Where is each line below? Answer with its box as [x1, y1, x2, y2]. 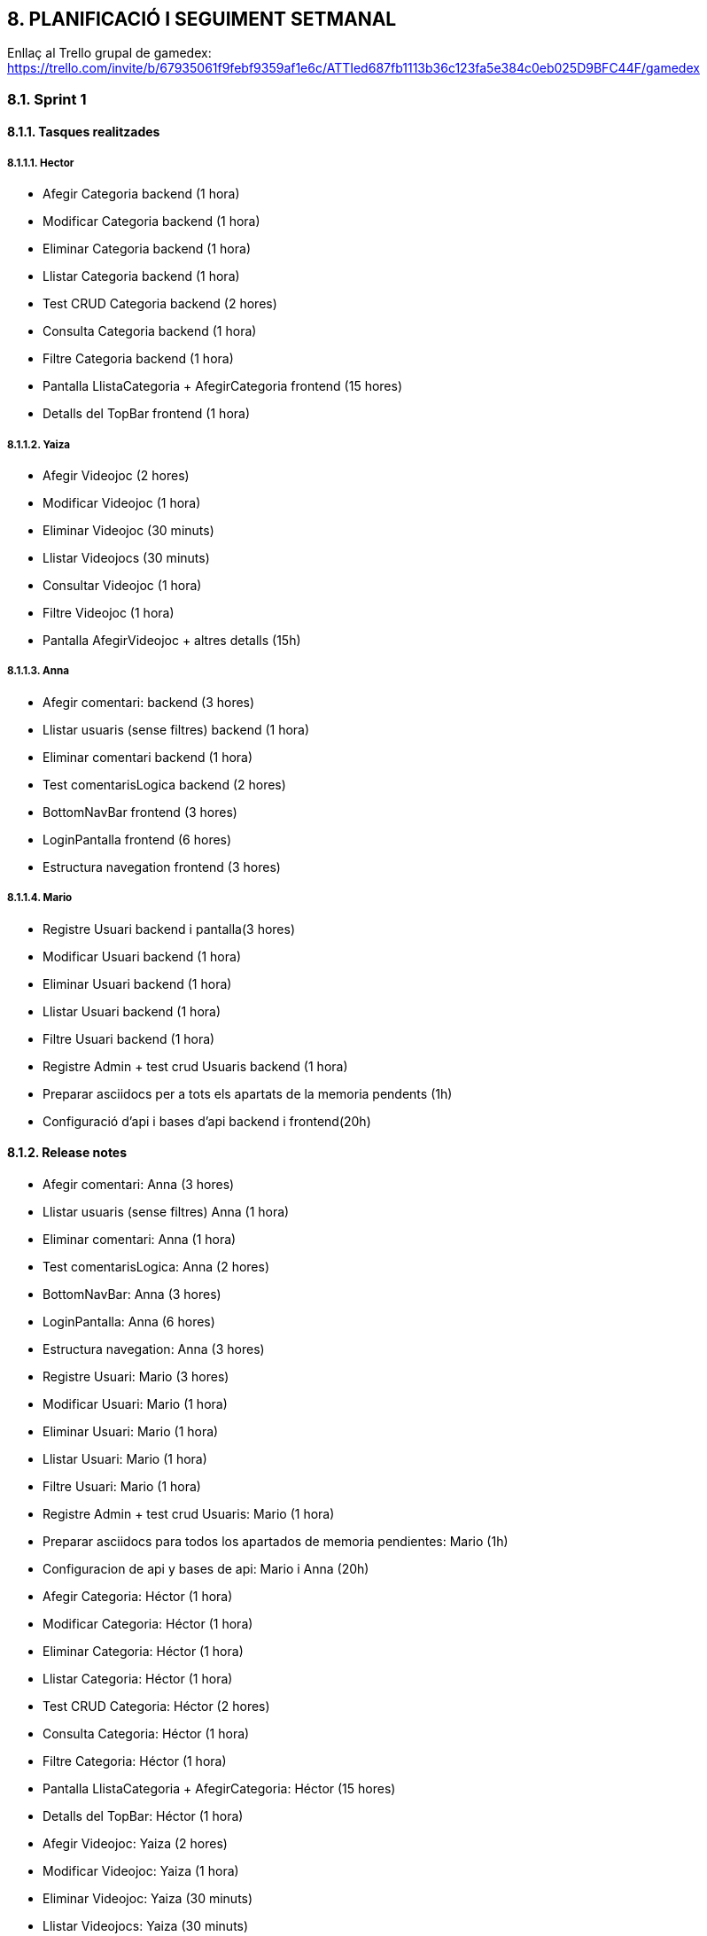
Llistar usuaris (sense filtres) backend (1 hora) [43, 721, 310, 737]
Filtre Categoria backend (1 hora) [43, 351, 234, 367]
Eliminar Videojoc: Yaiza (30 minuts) [43, 1890, 253, 1906]
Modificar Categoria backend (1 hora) [43, 214, 260, 229]
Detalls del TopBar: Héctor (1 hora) [43, 1808, 244, 1823]
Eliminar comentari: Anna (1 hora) [43, 1231, 237, 1247]
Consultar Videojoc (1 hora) [43, 577, 202, 593]
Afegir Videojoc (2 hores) [43, 467, 190, 483]
